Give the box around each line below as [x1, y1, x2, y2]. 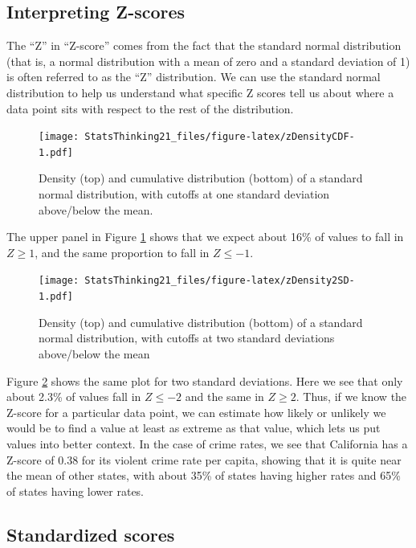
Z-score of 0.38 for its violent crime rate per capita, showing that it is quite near [6, 451, 402, 468]
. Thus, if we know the [296, 388, 407, 405]
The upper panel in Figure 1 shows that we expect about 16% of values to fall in [6, 228, 404, 245]
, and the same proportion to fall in [35, 243, 210, 260]
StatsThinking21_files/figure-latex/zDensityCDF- [84, 131, 355, 143]
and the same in [185, 388, 264, 405]
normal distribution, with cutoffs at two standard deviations [39, 329, 335, 346]
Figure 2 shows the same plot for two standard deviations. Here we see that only [6, 372, 403, 389]
